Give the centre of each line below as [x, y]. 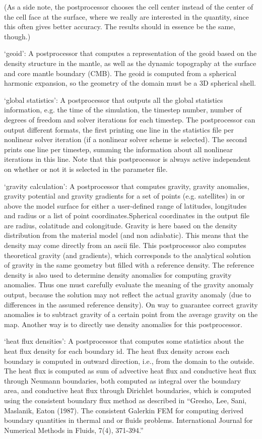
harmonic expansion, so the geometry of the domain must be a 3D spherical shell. [130, 83]
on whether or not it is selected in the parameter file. [86, 169]
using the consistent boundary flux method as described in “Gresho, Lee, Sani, [125, 400]
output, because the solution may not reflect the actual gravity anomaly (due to [128, 295]
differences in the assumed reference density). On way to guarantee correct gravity [131, 304]
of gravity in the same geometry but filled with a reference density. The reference [129, 265]
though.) [17, 36]
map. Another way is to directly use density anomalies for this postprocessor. [123, 324]
